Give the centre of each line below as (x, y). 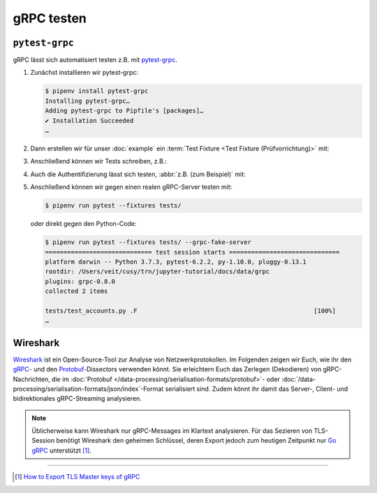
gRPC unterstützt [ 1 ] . (62, 450)
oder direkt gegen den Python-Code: (83, 224)
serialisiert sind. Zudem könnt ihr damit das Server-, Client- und (257, 389)
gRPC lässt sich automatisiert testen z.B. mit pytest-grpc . (95, 60)
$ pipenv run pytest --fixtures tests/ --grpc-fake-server (148, 242)
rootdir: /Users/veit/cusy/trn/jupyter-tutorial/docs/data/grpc (157, 272)
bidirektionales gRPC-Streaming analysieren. (77, 399)
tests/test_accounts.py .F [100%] (191, 310)
